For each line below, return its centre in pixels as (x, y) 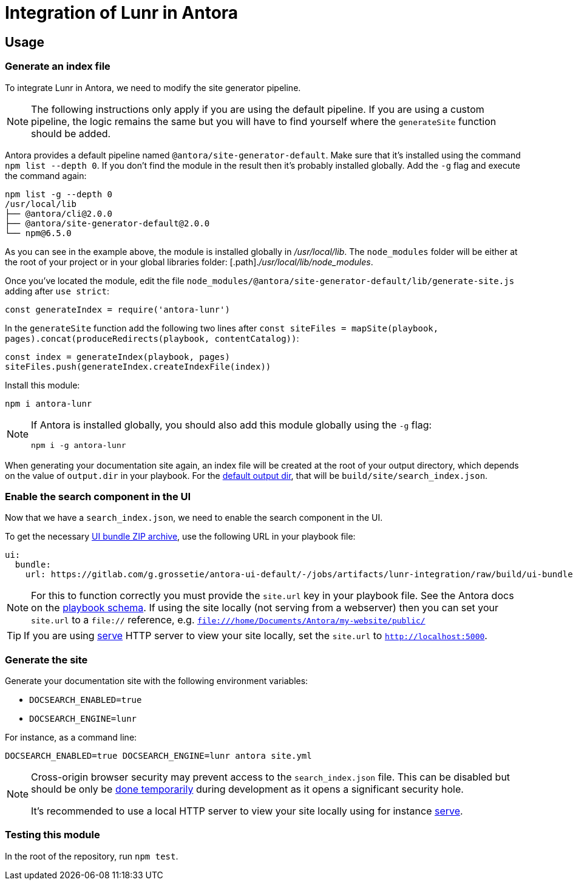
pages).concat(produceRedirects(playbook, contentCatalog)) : (152, 338)
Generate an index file (58, 66)
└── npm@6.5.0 (38, 233)
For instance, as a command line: (71, 737)
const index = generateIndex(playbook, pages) (117, 357)
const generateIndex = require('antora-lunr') (117, 309)
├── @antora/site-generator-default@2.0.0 (107, 223)
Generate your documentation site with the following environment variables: (157, 681)
